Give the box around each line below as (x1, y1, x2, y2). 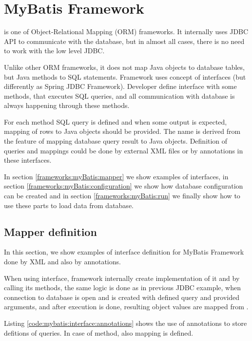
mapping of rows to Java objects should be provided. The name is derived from (4, 126, 241, 136)
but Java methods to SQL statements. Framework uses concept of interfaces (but (4, 71, 246, 82)
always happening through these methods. (4, 100, 130, 110)
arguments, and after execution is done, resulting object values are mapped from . (4, 301, 249, 312)
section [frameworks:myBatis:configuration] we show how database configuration (4, 181, 243, 191)
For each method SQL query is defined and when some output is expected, (4, 116, 227, 127)
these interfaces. (4, 155, 52, 165)
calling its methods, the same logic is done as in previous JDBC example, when (4, 282, 241, 293)
